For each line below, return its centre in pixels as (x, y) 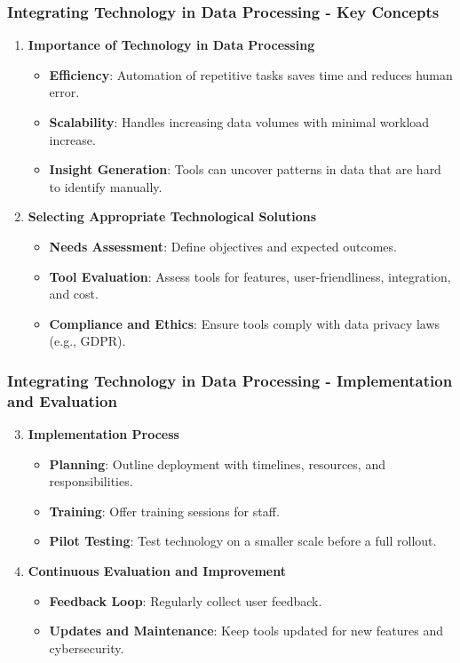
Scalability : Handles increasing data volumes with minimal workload (239, 122)
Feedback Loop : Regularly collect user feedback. (186, 600)
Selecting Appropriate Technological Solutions (172, 216)
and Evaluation (62, 400)
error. (64, 92)
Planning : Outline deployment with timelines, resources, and (217, 463)
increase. (72, 139)
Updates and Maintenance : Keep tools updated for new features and (246, 631)
